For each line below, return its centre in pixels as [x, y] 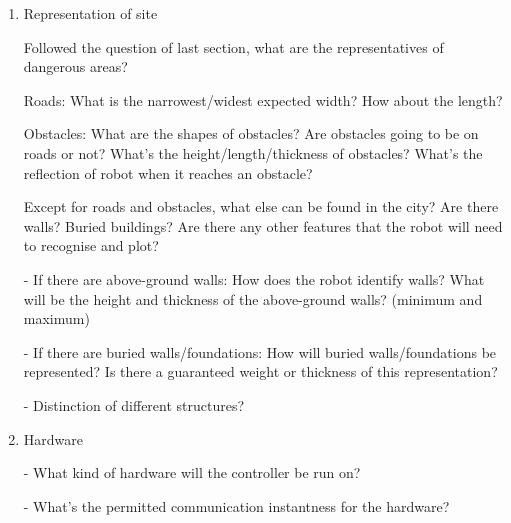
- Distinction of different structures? [134, 404]
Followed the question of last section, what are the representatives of [233, 46]
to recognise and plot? [91, 245]
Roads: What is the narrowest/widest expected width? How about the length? [263, 99]
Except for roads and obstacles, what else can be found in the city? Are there [261, 206]
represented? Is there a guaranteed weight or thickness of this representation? [260, 371]
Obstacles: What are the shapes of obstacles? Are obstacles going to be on [251, 133]
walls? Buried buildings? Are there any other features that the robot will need [263, 225]
